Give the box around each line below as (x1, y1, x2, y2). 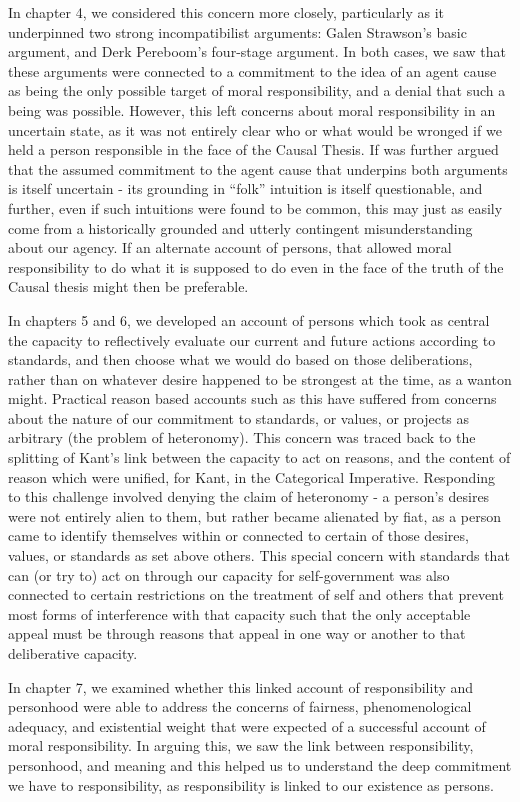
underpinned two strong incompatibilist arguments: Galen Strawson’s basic (8, 21, 467, 42)
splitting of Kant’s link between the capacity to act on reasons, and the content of (8, 447, 511, 468)
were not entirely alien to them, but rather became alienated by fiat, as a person (8, 505, 502, 526)
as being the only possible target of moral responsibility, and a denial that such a (8, 80, 506, 101)
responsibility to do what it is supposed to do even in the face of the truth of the (8, 256, 504, 277)
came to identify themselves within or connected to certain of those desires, (8, 525, 469, 546)
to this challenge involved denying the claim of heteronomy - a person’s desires (8, 486, 490, 507)
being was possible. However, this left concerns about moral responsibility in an (8, 99, 496, 120)
